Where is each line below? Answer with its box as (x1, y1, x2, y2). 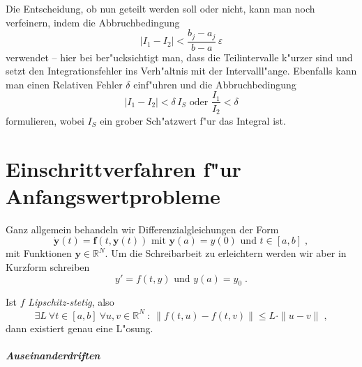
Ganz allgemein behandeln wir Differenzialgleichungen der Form (6, 221, 279, 236)
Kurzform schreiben (6, 260, 90, 274)
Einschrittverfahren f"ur (6, 154, 241, 182)
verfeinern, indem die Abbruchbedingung (6, 15, 180, 29)
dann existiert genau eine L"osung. (6, 320, 153, 335)
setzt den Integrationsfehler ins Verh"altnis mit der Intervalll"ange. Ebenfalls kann (6, 63, 357, 78)
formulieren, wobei (6, 113, 84, 127)
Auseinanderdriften (6, 348, 100, 362)
